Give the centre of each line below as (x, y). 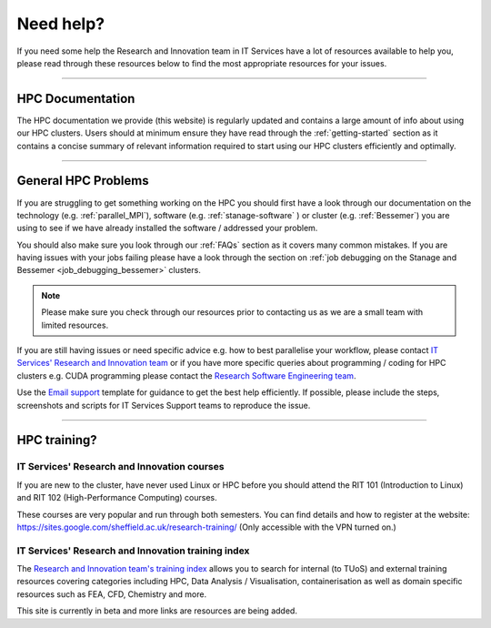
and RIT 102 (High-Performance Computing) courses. (117, 498)
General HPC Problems (83, 181)
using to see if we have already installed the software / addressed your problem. (167, 228)
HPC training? (57, 440)
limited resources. (75, 325)
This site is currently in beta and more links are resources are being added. (157, 611)
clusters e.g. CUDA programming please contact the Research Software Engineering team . (186, 375)
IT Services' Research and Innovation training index (133, 551)
